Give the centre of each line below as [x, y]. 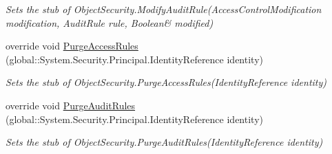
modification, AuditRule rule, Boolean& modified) [110, 22]
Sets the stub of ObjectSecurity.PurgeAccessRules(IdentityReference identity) [166, 82]
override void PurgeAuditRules [71, 105]
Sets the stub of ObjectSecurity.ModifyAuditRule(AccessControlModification [164, 9]
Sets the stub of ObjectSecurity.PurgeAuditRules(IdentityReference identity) [164, 142]
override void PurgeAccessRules [72, 46]
